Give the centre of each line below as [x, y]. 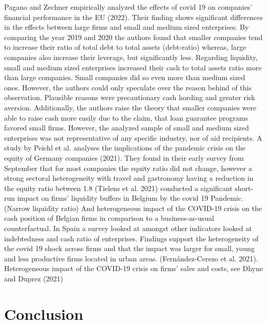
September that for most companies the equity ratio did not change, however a [128, 168]
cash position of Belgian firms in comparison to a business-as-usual [109, 218]
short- [244, 188]
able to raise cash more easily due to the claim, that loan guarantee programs [126, 117]
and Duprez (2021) [34, 279]
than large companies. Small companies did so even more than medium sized [125, 77]
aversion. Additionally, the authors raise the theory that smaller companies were [130, 107]
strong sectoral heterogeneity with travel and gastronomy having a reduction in [129, 178]
